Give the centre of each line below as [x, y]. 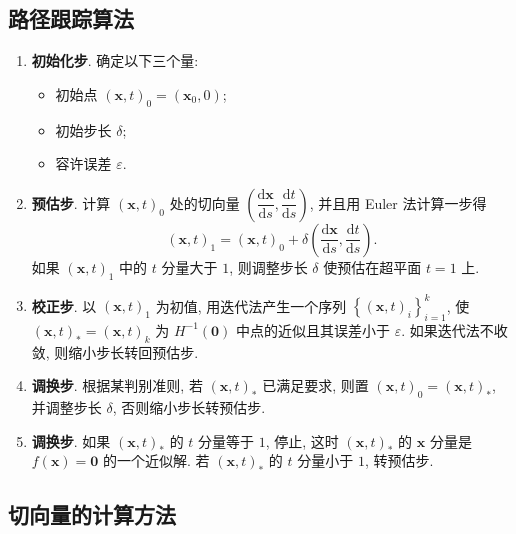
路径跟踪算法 [71, 18]
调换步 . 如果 [71, 440]
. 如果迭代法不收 [454, 329]
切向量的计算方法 [92, 514]
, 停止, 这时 [302, 440]
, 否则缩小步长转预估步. [189, 407]
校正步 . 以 [64, 305]
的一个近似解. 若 [156, 460]
